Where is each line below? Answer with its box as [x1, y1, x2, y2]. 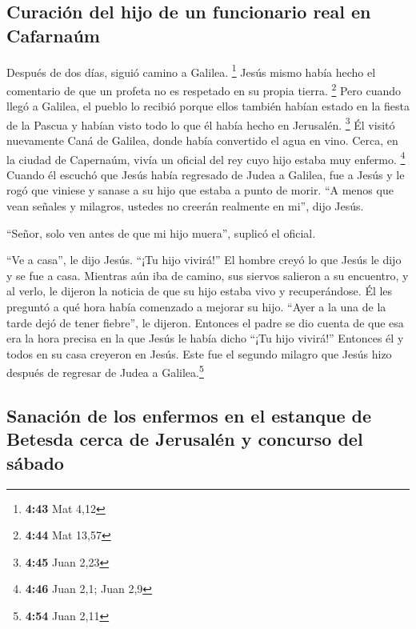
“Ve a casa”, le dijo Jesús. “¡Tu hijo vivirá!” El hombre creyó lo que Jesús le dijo [6, 251, 402, 268]
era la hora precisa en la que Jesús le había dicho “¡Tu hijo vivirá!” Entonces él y [6, 330, 404, 347]
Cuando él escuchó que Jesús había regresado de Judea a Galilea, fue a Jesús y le [6, 166, 405, 182]
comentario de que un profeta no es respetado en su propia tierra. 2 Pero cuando [6, 79, 402, 98]
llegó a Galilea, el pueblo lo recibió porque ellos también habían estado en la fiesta [6, 98, 410, 114]
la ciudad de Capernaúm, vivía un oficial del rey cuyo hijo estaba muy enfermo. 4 [6, 148, 406, 167]
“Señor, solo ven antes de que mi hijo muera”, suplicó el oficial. [6, 224, 316, 241]
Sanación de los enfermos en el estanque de [6, 403, 372, 427]
